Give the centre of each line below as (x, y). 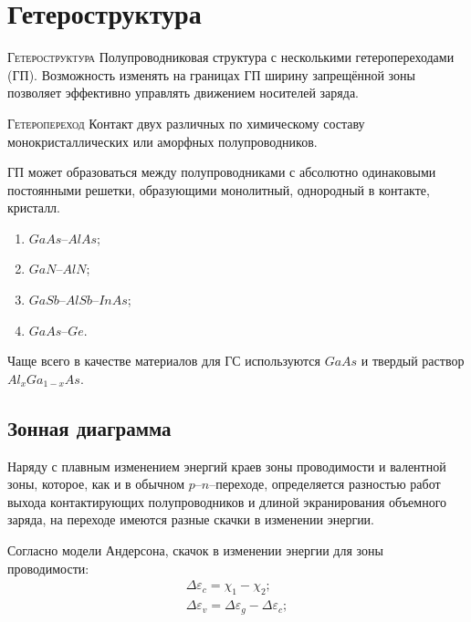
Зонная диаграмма (89, 427)
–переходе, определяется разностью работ (325, 484)
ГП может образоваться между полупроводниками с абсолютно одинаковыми (222, 172)
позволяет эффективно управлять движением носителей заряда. (183, 93)
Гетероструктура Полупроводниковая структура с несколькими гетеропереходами (231, 57)
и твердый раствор (413, 361)
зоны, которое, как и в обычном (96, 484)
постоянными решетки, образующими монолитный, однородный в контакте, (219, 189)
